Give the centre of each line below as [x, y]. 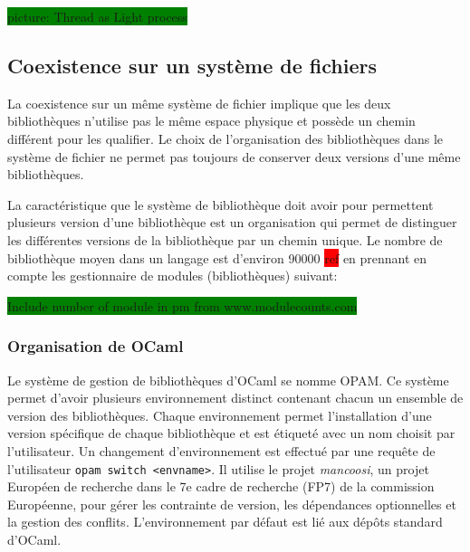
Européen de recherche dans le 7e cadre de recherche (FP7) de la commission [221, 486]
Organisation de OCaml [96, 346]
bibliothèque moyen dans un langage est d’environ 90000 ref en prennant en [217, 257]
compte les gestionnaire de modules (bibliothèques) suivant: [173, 276]
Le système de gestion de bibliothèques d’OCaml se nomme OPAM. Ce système [228, 380]
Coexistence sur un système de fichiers [192, 65]
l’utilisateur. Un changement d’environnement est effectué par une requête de [221, 450]
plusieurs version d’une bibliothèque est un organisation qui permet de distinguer [232, 222]
